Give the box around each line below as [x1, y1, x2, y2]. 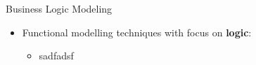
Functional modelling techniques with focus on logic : [22, 24, 252, 39]
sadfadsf [39, 48, 74, 63]
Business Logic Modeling [6, 1, 113, 15]
